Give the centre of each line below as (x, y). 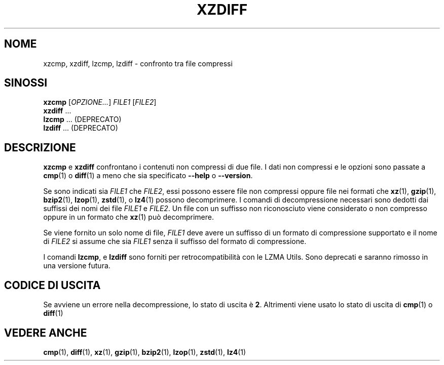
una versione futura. (77, 266)
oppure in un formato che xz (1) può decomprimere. (128, 217)
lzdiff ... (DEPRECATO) (81, 128)
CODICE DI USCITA (52, 285)
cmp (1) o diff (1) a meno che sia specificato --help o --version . (148, 176)
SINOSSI (26, 83)
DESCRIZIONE (40, 147)
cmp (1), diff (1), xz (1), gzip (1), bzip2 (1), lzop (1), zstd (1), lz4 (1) (145, 352)
